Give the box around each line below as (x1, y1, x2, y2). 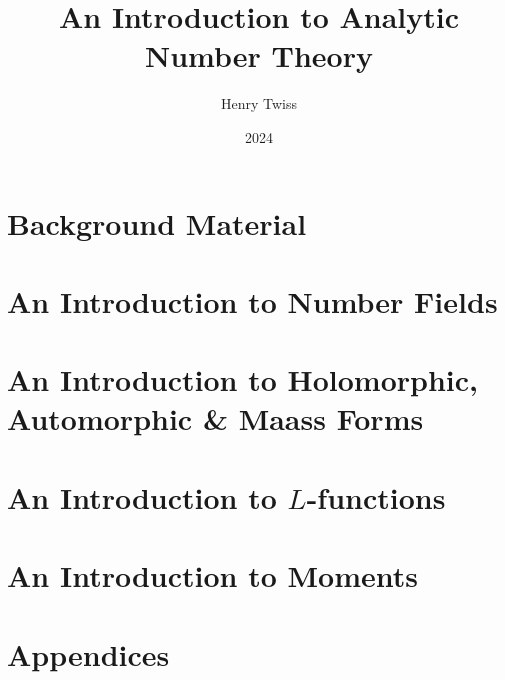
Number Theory (145, 35, 373, 76)
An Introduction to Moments (7, 555, 419, 596)
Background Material (7, 202, 307, 243)
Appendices (7, 633, 170, 674)
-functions (306, 476, 446, 517)
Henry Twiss (220, 93, 298, 114)
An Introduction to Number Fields (7, 280, 498, 321)
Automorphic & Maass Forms (7, 398, 424, 439)
